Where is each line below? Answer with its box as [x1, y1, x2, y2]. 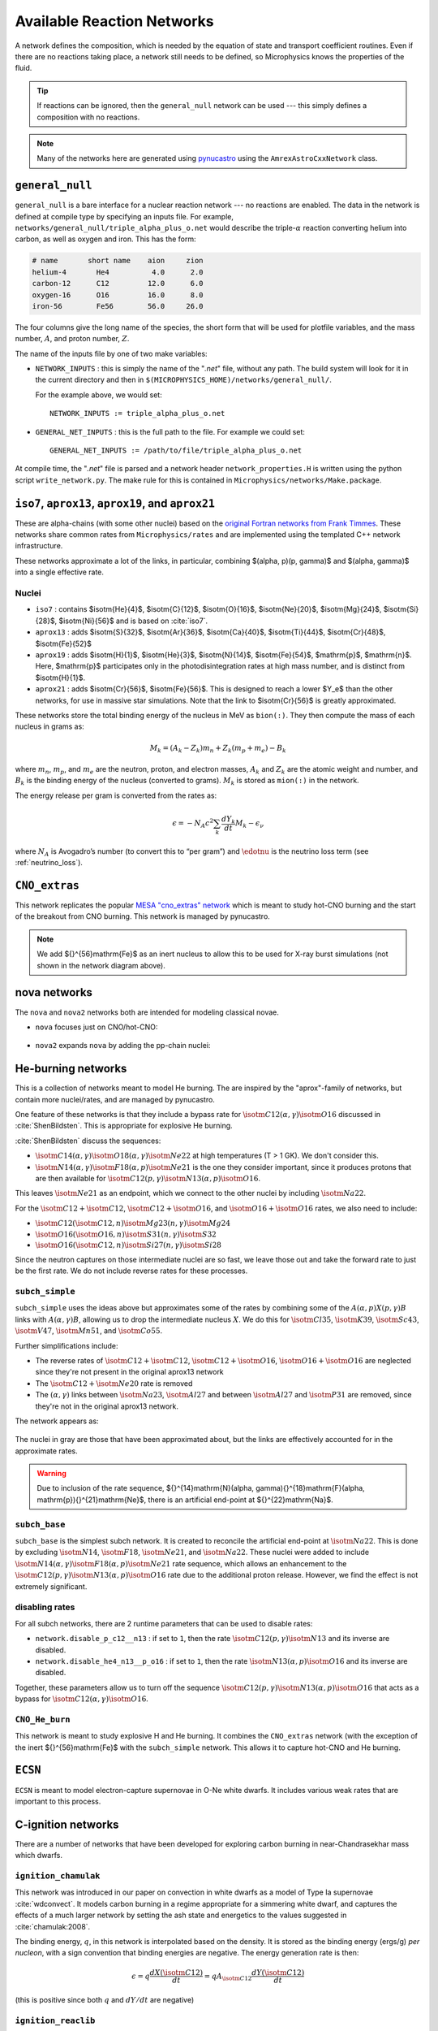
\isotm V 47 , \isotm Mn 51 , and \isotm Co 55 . [15, 1326, 162, 1336]
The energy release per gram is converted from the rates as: [15, 790, 217, 800]
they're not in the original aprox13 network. [35, 1401, 178, 1411]
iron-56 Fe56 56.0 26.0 [32, 301, 204, 310]
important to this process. [15, 1796, 101, 1806]
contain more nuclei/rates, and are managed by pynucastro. [15, 1094, 215, 1104]
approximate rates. [15, 1446, 78, 1456]
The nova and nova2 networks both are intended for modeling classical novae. [15, 1007, 280, 1017]
